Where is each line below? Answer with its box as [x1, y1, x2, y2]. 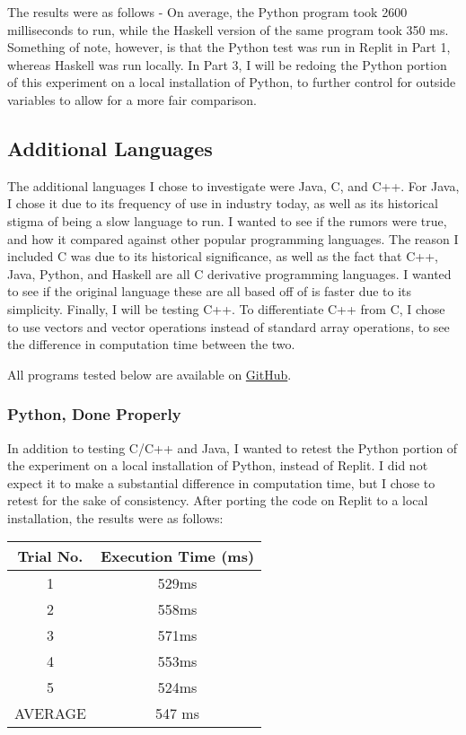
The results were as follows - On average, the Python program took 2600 [7, 3, 408, 21]
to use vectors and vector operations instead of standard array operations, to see [7, 317, 450, 336]
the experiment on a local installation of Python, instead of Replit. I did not [7, 456, 428, 475]
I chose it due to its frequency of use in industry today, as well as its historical [7, 194, 438, 213]
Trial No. [17, 546, 84, 567]
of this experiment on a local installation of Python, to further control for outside [7, 73, 456, 92]
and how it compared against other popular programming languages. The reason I [7, 229, 459, 248]
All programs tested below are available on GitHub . [7, 364, 292, 383]
